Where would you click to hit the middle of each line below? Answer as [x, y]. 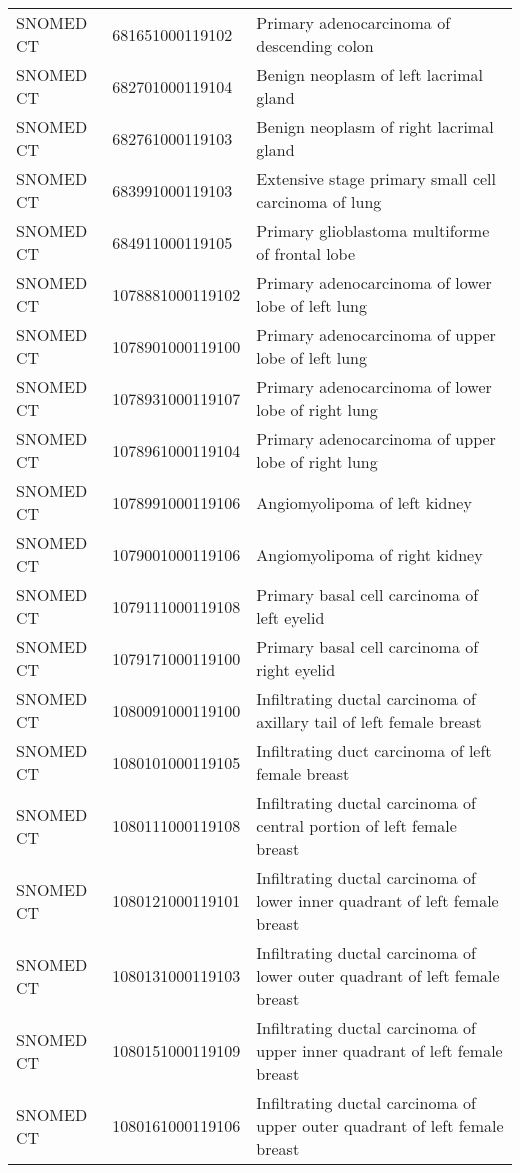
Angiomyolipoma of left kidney [364, 502]
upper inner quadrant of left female [379, 1050]
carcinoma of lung [319, 201]
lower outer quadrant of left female [378, 975]
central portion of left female [356, 825]
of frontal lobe [306, 253]
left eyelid [290, 617]
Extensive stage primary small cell [376, 178]
